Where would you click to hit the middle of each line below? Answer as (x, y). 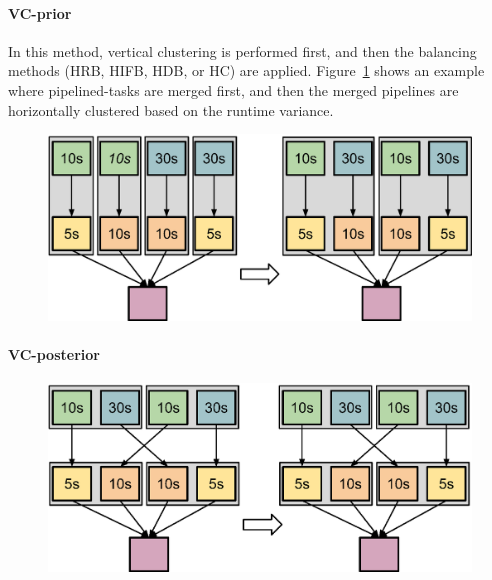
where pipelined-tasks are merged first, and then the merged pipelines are (233, 89)
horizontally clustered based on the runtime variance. (171, 109)
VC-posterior (54, 353)
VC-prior (40, 12)
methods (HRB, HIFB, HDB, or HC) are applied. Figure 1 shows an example (246, 70)
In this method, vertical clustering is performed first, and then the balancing (242, 50)
